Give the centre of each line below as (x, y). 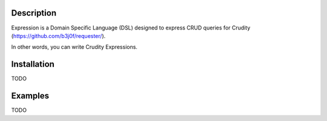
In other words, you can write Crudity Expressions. (74, 47)
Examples (30, 96)
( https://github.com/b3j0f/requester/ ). (58, 36)
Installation (33, 64)
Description (34, 13)
